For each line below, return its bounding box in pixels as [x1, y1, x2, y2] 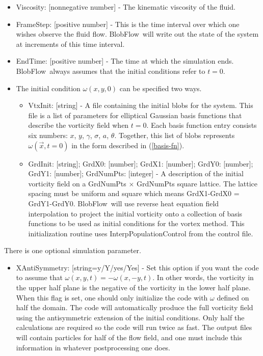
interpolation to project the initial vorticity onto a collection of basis [28, 208, 243, 218]
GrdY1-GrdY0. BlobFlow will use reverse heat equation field [28, 198, 219, 208]
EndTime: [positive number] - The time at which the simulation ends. [16, 56, 234, 66]
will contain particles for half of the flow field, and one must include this [16, 332, 242, 343]
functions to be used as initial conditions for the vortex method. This [28, 218, 245, 229]
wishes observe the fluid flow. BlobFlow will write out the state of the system [16, 29, 259, 39]
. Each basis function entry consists [146, 120, 257, 130]
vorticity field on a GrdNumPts [28, 178, 126, 188]
